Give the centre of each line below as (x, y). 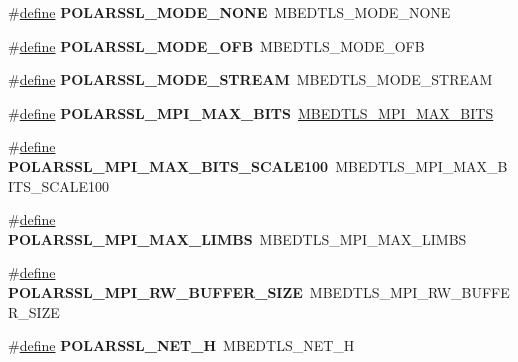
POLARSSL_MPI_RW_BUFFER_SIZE (155, 291)
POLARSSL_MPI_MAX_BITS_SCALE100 (168, 165)
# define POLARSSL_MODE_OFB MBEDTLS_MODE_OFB (216, 45)
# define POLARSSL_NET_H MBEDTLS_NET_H (181, 345)
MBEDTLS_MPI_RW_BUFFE (409, 291)
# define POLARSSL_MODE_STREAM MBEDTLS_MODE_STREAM (250, 79)
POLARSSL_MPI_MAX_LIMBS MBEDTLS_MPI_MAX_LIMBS (237, 238)
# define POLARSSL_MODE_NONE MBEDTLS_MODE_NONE (229, 12)
